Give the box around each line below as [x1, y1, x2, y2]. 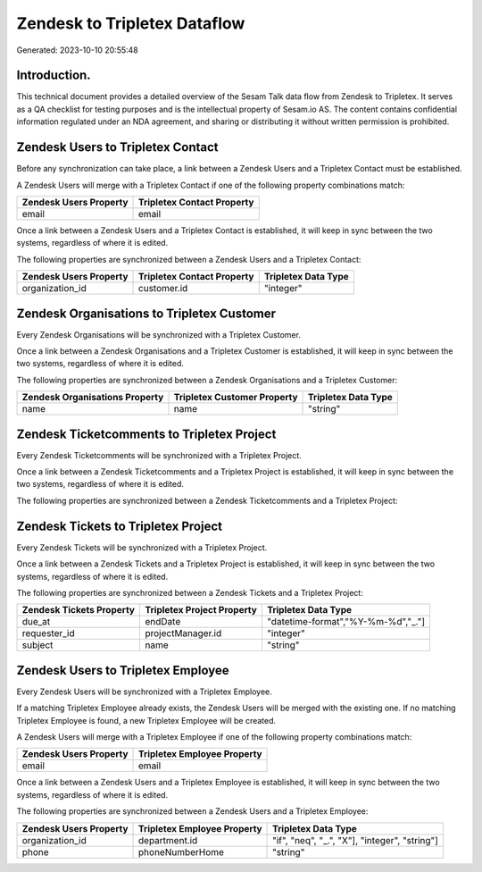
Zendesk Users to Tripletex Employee [16, 662, 229, 678]
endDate [144, 616, 181, 628]
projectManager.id [144, 627, 222, 640]
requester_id [21, 627, 75, 640]
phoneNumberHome [138, 845, 225, 858]
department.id [138, 834, 198, 846]
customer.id [138, 282, 188, 295]
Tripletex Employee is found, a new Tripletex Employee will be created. [16, 715, 277, 725]
